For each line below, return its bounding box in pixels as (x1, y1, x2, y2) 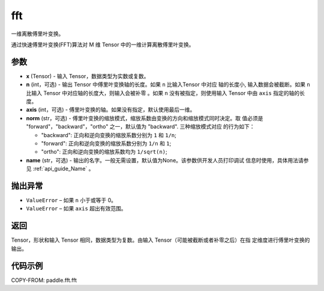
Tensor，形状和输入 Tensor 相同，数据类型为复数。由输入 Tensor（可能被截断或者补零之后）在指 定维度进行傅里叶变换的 (11, 236, 310, 244)
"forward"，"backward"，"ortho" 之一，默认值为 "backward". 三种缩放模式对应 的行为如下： (26, 123, 255, 130)
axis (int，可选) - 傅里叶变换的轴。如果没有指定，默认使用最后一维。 (26, 106, 196, 114)
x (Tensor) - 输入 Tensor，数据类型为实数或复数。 (26, 72, 149, 79)
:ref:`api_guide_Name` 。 (32, 165, 94, 173)
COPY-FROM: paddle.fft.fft (11, 277, 77, 284)
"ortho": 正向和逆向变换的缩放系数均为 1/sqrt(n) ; (41, 148, 167, 156)
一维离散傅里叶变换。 (11, 30, 64, 37)
